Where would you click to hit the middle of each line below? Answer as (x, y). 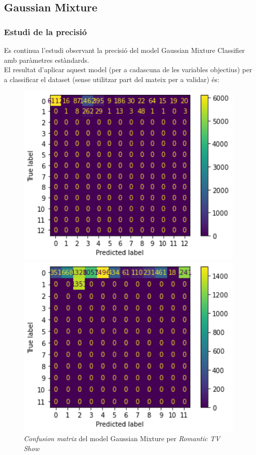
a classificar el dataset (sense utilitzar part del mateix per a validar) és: (112, 79)
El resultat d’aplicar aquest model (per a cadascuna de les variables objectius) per (128, 69)
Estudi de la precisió (45, 31)
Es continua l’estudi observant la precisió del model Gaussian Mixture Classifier (125, 50)
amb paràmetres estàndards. (47, 60)
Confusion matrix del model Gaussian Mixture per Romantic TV (122, 438)
